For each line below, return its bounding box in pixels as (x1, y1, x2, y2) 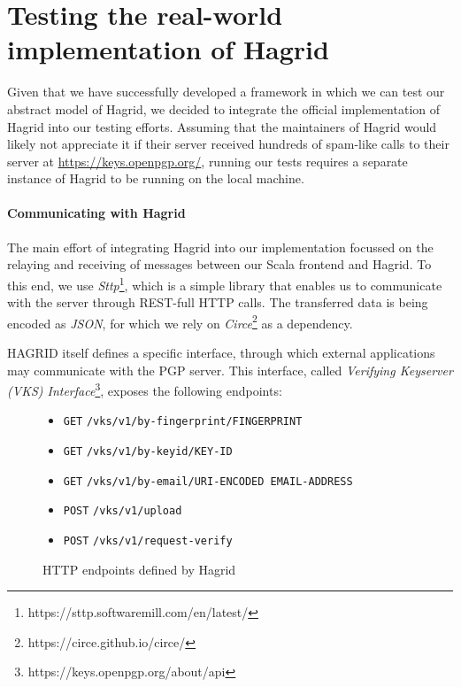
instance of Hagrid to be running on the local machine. (7, 169, 304, 188)
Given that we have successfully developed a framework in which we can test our (7, 82, 445, 101)
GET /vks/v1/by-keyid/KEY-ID (63, 445, 233, 459)
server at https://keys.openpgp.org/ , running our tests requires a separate (7, 151, 408, 170)
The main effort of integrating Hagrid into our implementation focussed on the (7, 237, 434, 256)
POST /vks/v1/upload (63, 505, 182, 518)
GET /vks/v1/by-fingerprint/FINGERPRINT (63, 415, 303, 428)
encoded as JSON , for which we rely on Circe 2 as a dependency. (7, 311, 353, 332)
